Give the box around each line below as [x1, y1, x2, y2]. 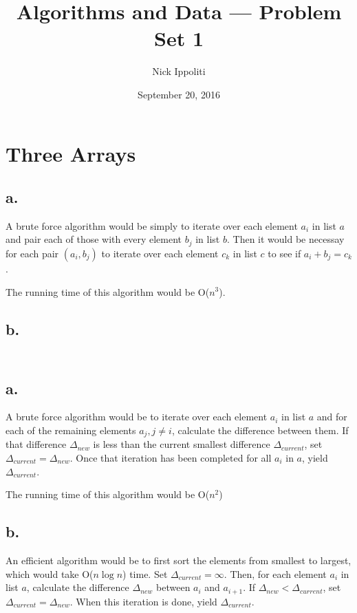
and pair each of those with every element [6, 232, 182, 246]
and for [316, 409, 347, 424]
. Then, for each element [224, 566, 327, 581]
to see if [268, 246, 301, 260]
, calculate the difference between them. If [171, 422, 349, 437]
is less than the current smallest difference [93, 437, 270, 451]
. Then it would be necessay [226, 232, 345, 246]
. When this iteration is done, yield [69, 594, 217, 608]
